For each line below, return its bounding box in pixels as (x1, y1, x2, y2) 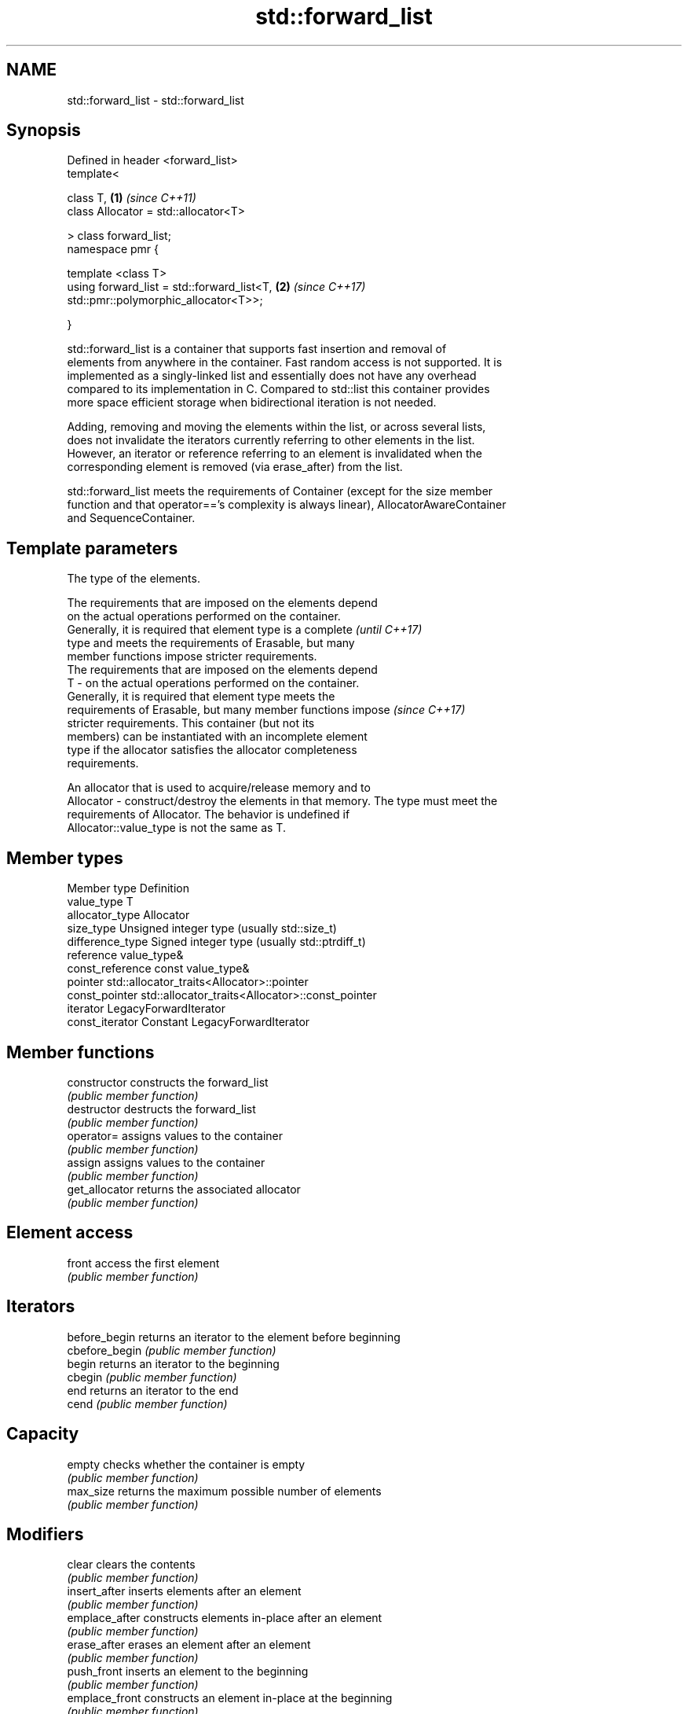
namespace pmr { (67, 242, 159, 256)
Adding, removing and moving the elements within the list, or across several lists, (67, 420, 486, 434)
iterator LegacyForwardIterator (67, 1002, 225, 1016)
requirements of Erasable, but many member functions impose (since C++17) (67, 703, 466, 717)
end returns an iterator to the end (67, 1383, 239, 1397)
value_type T (67, 895, 134, 909)
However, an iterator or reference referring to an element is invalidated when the (67, 447, 482, 461)
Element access (6, 1223, 134, 1243)
